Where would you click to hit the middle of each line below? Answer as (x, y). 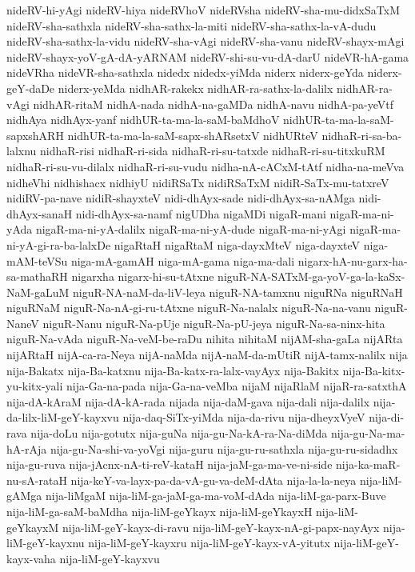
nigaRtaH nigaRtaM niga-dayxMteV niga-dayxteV (237, 244)
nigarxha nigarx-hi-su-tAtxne (143, 276)
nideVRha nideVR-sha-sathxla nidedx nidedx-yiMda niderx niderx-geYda (185, 72)
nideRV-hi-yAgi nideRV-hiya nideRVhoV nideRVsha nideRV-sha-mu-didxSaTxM (203, 10)
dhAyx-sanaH (40, 213)
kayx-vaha (31, 558)
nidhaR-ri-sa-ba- (362, 135)
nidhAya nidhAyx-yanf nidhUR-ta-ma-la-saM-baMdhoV (143, 120)
